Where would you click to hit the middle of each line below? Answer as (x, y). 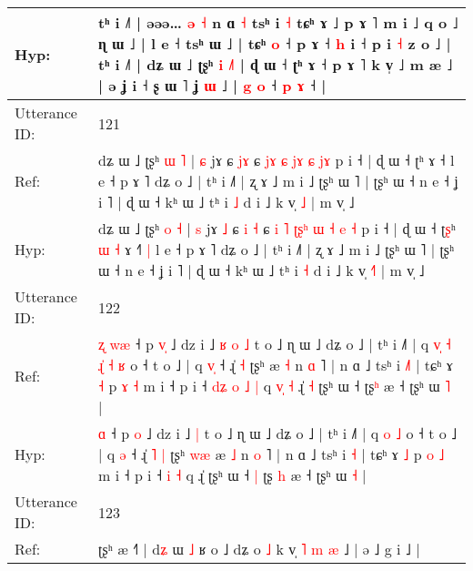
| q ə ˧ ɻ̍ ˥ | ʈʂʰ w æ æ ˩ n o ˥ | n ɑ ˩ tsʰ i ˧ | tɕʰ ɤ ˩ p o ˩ (272, 454)
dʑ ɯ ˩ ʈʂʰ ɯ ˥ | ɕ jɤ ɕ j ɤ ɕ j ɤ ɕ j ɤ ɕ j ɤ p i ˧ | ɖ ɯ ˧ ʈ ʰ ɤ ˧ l (277, 160)
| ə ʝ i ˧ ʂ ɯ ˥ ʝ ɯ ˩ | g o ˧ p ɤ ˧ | (212, 85)
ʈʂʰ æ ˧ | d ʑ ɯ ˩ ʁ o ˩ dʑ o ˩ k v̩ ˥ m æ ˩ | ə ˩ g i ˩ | (259, 549)
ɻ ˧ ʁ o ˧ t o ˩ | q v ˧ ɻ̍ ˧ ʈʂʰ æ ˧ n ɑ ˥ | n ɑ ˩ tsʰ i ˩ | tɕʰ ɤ (276, 365)
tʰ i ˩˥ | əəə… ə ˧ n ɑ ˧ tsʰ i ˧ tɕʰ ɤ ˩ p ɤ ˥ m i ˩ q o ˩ (278, 22)
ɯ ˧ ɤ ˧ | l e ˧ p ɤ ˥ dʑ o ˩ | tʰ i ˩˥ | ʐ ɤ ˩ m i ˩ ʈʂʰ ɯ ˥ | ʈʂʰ (277, 249)
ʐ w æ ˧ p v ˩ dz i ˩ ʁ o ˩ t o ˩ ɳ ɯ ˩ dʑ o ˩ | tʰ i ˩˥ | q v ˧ (275, 344)
